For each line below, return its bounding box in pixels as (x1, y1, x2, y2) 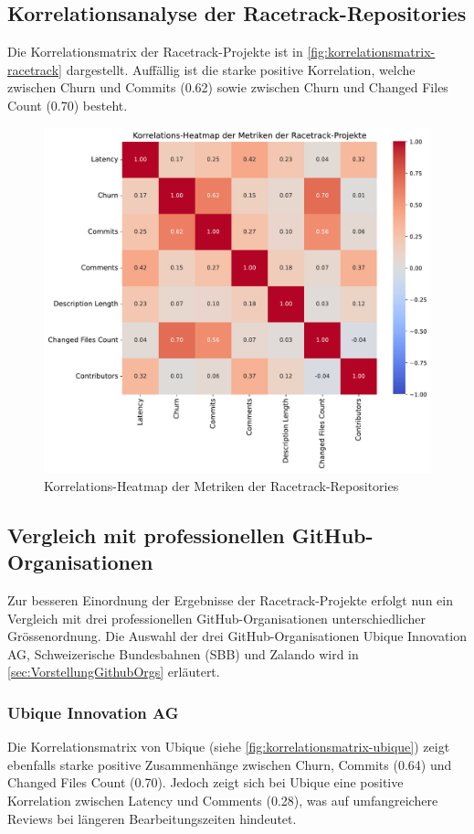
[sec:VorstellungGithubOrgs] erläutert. (7, 662, 220, 681)
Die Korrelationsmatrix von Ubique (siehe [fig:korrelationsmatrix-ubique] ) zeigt (7, 737, 450, 756)
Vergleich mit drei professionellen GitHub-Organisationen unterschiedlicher (7, 608, 427, 627)
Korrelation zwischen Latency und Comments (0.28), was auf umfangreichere (7, 790, 438, 809)
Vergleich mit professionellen (7, 520, 285, 549)
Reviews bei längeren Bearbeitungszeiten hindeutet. (7, 808, 297, 828)
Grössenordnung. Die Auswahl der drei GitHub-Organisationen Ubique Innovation (7, 626, 468, 646)
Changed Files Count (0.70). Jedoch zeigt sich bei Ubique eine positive (7, 773, 404, 792)
